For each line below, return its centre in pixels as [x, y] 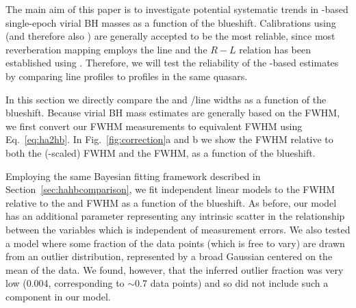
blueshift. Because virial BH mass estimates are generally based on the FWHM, [173, 113]
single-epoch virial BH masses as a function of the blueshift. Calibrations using [171, 22]
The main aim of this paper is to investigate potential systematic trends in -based [177, 9]
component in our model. [58, 296]
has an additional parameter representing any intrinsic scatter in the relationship [175, 216]
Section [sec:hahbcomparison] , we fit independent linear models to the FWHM [170, 189]
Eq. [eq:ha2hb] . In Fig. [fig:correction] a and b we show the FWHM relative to [169, 139]
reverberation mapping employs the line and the [106, 49]
